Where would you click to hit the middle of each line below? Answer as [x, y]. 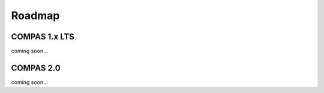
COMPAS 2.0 [36, 68]
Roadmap [35, 15]
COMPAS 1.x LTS [43, 37]
